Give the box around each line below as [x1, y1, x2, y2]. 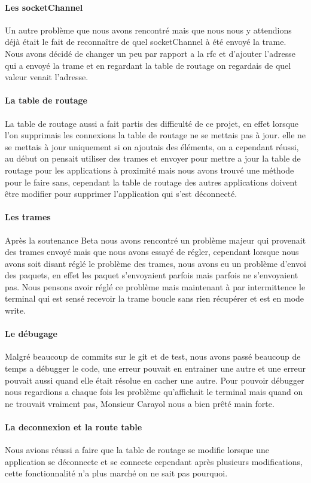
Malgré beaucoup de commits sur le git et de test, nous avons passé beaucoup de [5, 350, 301, 363]
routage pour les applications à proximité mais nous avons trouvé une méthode [5, 163, 294, 176]
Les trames [5, 211, 51, 223]
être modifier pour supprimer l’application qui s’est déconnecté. [5, 187, 237, 200]
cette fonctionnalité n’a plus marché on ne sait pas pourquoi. [5, 467, 228, 479]
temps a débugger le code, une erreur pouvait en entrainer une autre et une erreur [5, 362, 306, 375]
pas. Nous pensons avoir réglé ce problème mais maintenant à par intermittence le [5, 280, 306, 293]
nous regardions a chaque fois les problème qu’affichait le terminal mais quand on [5, 385, 303, 398]
